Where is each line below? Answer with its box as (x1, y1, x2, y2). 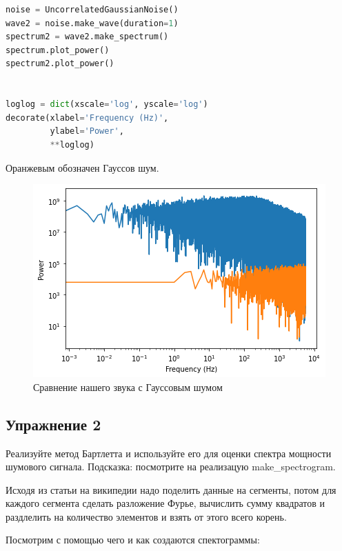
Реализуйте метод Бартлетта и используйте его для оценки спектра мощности (6, 445, 332, 460)
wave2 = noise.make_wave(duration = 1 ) (6, 18, 179, 28)
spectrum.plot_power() (6, 45, 110, 55)
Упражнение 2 (6, 413, 101, 434)
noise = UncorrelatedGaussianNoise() (6, 5, 179, 14)
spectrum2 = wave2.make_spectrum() (6, 32, 169, 42)
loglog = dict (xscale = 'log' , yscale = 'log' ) (6, 99, 208, 110)
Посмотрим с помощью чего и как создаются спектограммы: (6, 532, 260, 547)
